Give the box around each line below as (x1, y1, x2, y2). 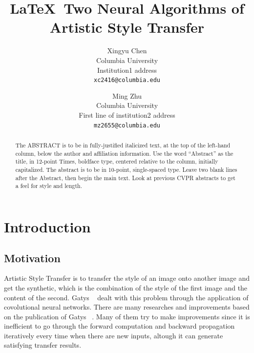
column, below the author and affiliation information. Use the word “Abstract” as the (15, 149, 233, 157)
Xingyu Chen (107, 45, 147, 56)
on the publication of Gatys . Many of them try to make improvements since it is (4, 311, 250, 321)
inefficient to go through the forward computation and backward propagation (4, 321, 235, 331)
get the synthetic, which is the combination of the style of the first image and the (4, 282, 248, 292)
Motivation (4, 250, 61, 265)
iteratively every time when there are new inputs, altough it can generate (4, 330, 223, 340)
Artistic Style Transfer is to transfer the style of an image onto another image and (4, 273, 250, 283)
